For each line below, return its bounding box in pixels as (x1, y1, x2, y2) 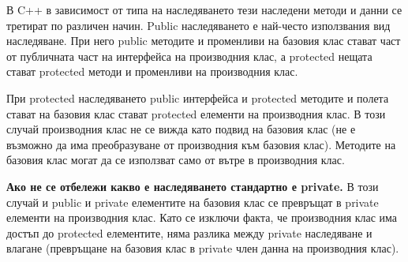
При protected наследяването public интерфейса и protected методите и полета (6, 89, 389, 106)
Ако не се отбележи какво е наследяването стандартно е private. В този (6, 178, 379, 194)
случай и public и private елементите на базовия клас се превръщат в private (6, 193, 379, 210)
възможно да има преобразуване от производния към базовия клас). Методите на (6, 136, 396, 152)
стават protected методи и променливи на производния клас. (6, 63, 298, 80)
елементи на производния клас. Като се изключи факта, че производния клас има (6, 209, 398, 226)
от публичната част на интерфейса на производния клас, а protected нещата (6, 47, 372, 64)
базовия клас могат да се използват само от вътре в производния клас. (6, 152, 345, 168)
